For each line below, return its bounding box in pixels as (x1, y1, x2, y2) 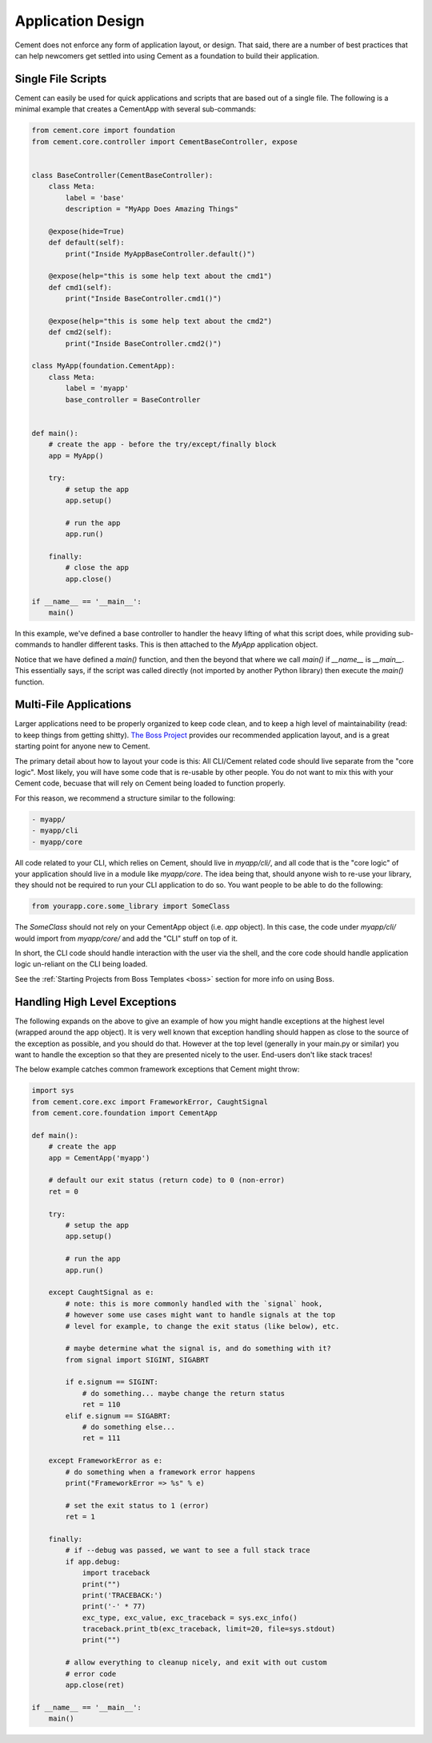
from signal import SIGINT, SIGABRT (65, 1355, 210, 1364)
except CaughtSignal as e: (48, 1288, 155, 1297)
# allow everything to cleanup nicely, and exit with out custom (65, 1658, 327, 1667)
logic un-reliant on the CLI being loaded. (14, 959, 148, 969)
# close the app (65, 563, 130, 572)
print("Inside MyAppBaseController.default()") (65, 249, 256, 258)
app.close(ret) (65, 1680, 126, 1690)
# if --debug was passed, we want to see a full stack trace (65, 1546, 310, 1555)
